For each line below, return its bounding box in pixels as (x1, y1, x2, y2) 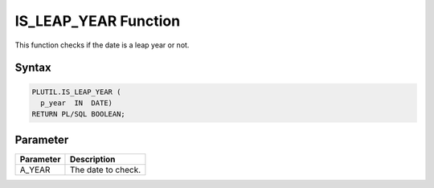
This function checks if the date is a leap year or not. (14, 40, 190, 50)
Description (69, 153, 116, 165)
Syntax (14, 61, 51, 75)
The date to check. (69, 164, 141, 175)
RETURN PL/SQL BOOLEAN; (31, 109, 126, 119)
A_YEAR (19, 164, 51, 175)
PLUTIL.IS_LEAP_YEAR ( (31, 87, 121, 96)
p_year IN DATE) (40, 98, 113, 108)
